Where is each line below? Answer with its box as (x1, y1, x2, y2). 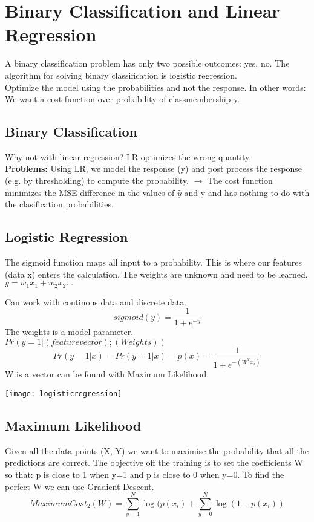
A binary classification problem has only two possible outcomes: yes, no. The (5, 57, 290, 70)
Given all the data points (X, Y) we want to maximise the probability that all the (5, 444, 309, 457)
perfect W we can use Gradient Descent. (5, 480, 154, 492)
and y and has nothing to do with (184, 186, 310, 198)
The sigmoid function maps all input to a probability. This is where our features (5, 256, 302, 269)
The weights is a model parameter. (5, 325, 134, 338)
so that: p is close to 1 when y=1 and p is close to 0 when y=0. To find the (5, 468, 284, 480)
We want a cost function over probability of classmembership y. (5, 93, 240, 105)
